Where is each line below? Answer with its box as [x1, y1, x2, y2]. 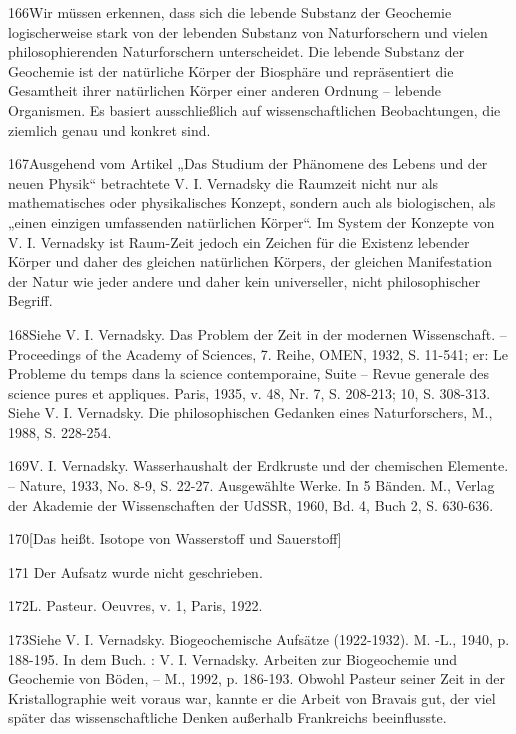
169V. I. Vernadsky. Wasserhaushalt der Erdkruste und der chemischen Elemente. [8, 455, 509, 476]
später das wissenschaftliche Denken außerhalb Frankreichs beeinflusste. [8, 707, 447, 728]
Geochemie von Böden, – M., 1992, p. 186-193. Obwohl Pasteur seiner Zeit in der [8, 668, 505, 689]
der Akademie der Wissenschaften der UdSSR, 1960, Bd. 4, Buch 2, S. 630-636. [8, 494, 494, 515]
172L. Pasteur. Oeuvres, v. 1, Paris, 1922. [8, 595, 263, 616]
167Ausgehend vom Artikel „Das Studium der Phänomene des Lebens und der [8, 153, 488, 174]
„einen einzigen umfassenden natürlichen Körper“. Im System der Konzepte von [8, 211, 495, 232]
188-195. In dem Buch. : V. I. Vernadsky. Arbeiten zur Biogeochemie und [8, 648, 457, 669]
